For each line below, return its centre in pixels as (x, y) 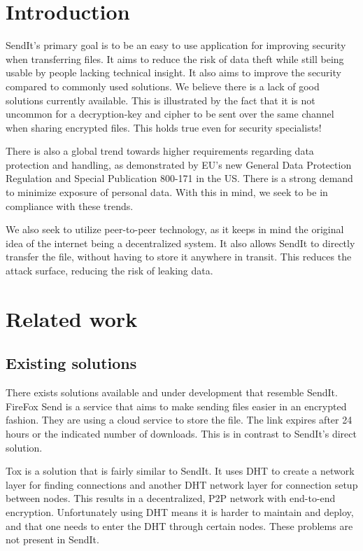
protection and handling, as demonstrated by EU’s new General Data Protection (179, 164)
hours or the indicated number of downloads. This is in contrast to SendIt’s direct (181, 433)
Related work (72, 318)
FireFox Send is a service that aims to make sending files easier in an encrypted (176, 406)
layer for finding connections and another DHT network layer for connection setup (182, 484)
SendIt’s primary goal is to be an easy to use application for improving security (176, 45)
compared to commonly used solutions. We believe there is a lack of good (163, 86)
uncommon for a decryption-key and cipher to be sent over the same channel (170, 114)
